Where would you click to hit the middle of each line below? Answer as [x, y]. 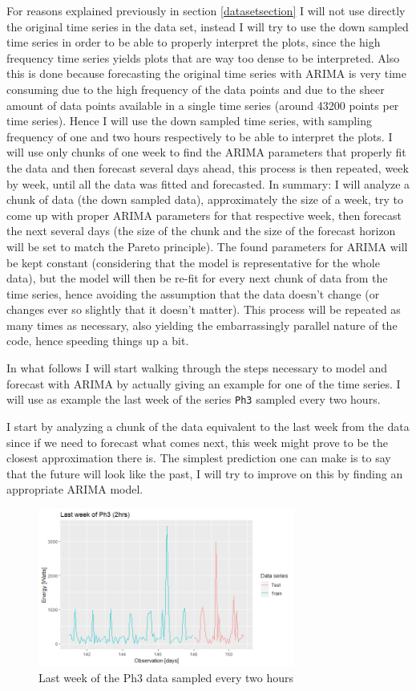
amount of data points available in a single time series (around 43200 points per [203, 105]
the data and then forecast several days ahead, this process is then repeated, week [208, 167]
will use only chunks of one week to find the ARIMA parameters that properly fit [206, 152]
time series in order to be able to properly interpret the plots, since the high [194, 42]
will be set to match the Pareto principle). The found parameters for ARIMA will [207, 246]
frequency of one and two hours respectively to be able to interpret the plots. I [200, 136]
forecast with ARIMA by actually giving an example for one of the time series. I [204, 383]
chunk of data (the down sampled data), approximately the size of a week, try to [205, 199]
